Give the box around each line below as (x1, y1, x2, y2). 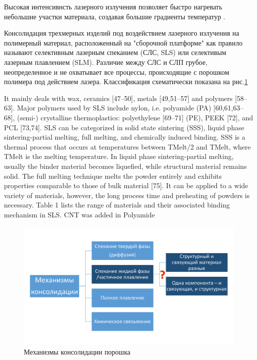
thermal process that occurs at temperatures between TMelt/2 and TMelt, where (4, 141, 251, 152)
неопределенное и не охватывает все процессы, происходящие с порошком (4, 66, 229, 77)
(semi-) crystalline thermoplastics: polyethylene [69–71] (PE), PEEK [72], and (17, 112, 254, 122)
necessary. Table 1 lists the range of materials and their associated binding (4, 200, 230, 210)
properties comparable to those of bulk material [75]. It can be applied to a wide (4, 180, 249, 191)
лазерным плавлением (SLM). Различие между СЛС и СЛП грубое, (4, 56, 207, 67)
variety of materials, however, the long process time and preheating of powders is (4, 190, 250, 200)
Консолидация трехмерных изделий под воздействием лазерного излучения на (4, 28, 239, 38)
